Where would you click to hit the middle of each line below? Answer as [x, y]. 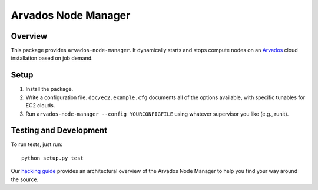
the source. [25, 179]
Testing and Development [59, 130]
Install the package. [49, 89]
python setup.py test [52, 158]
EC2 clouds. [40, 106]
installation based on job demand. [52, 58]
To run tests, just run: [37, 144]
